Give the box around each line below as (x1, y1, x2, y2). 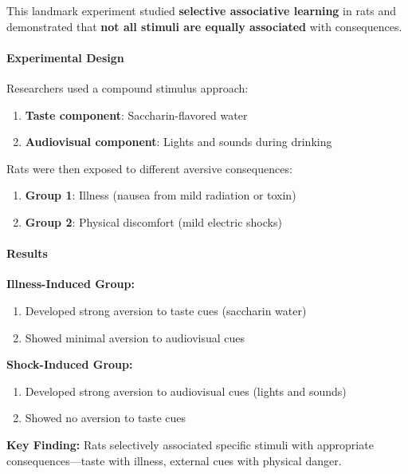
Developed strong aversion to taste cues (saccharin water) (25, 302, 307, 318)
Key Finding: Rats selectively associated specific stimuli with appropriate (6, 436, 374, 452)
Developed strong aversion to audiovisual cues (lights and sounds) (25, 382, 347, 399)
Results (6, 245, 48, 262)
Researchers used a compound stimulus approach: (6, 79, 249, 96)
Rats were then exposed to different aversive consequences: (6, 160, 292, 176)
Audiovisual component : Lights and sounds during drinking (25, 133, 332, 150)
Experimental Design (6, 49, 124, 65)
